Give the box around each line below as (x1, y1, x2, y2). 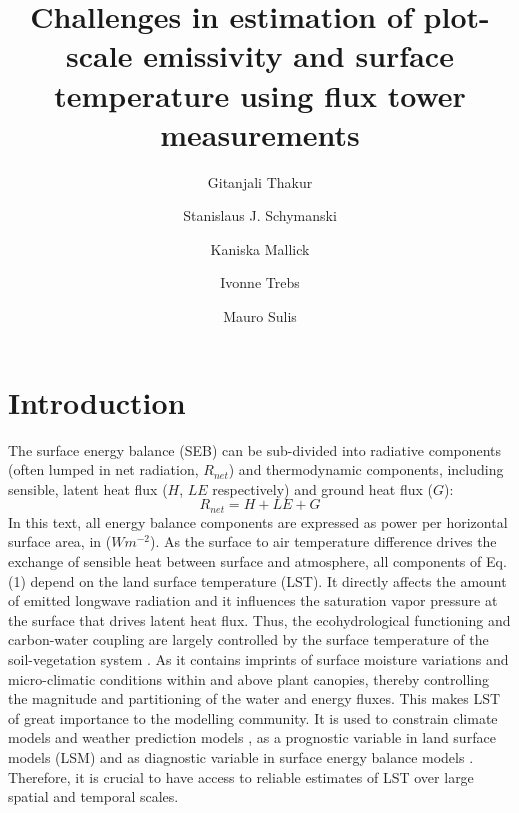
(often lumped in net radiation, (8, 459, 199, 480)
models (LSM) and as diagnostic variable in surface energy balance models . (8, 746, 474, 767)
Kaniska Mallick (210, 238, 310, 259)
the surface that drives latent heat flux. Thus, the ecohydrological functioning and (8, 609, 511, 630)
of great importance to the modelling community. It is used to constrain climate (8, 707, 498, 728)
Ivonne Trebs (220, 272, 300, 293)
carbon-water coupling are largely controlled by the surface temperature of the (8, 629, 489, 650)
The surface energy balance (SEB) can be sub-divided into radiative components (8, 439, 502, 460)
